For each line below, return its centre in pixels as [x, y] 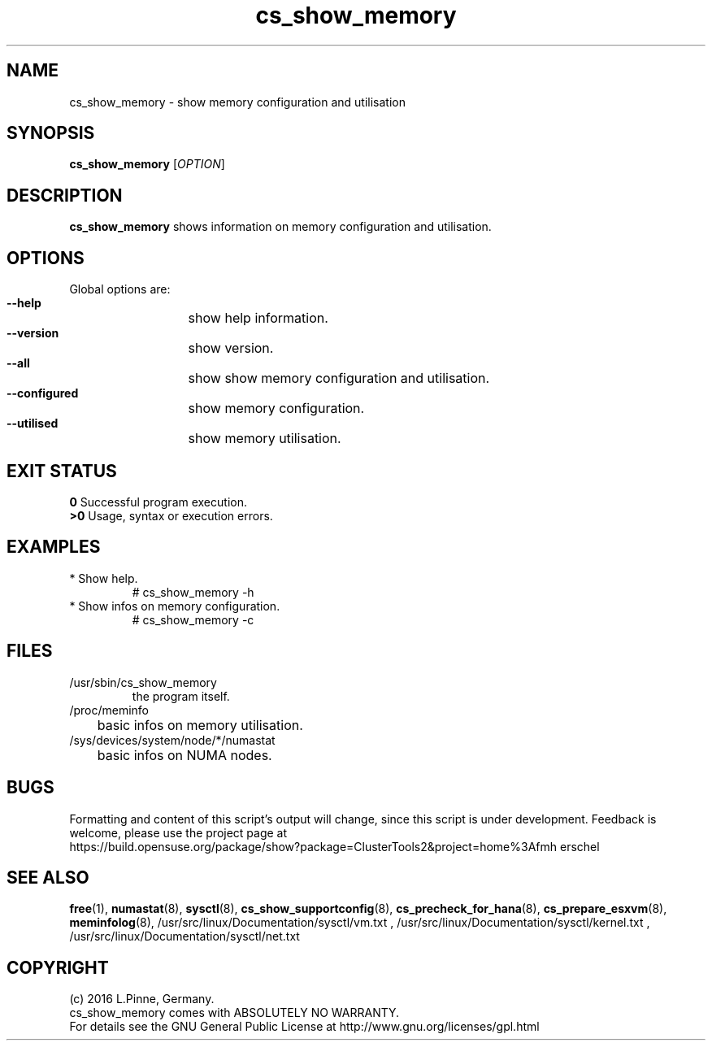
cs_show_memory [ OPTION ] [147, 164]
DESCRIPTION [65, 195]
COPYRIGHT [58, 967]
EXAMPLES [54, 547]
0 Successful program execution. [158, 502]
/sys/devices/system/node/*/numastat [172, 740]
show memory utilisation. [265, 439]
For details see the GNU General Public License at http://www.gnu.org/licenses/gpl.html [304, 1027]
